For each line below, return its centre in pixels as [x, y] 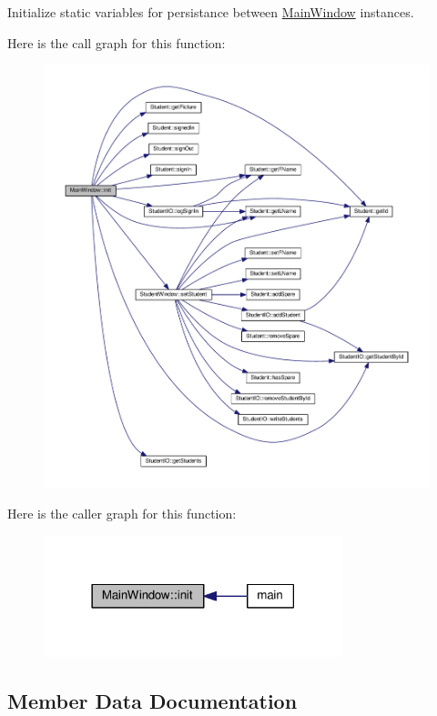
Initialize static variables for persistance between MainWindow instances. [211, 12]
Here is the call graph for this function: [117, 42]
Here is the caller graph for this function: [122, 514]
